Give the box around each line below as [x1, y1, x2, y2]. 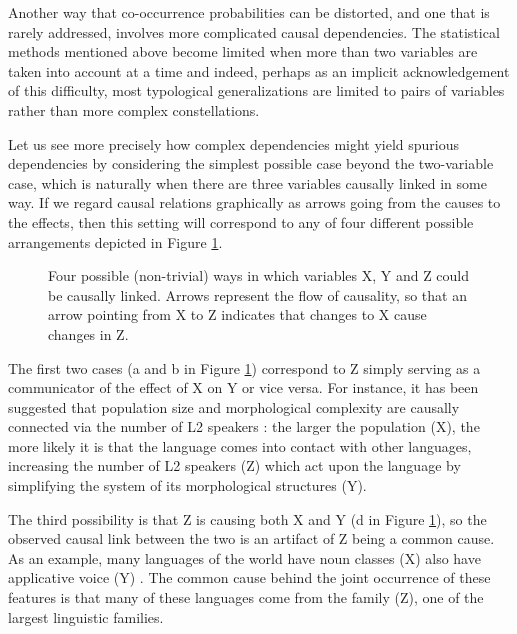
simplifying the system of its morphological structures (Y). [8, 475, 367, 496]
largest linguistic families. [8, 606, 164, 627]
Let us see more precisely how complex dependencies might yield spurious [8, 133, 460, 154]
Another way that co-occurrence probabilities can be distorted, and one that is [8, 2, 490, 22]
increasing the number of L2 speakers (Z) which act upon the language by [8, 455, 461, 476]
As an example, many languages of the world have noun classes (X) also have [8, 547, 481, 568]
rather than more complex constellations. [8, 99, 260, 120]
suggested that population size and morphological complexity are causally [8, 396, 460, 417]
